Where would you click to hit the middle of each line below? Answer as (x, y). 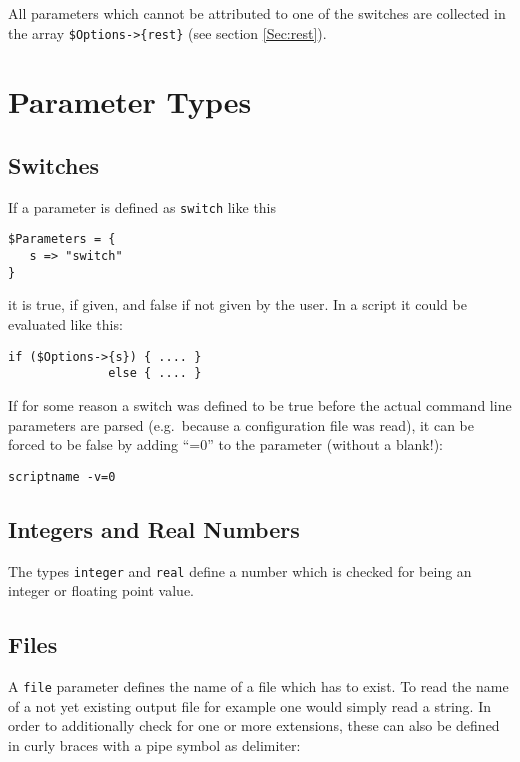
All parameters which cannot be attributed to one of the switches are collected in (257, 13)
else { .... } (155, 373)
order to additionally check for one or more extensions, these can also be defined (254, 725)
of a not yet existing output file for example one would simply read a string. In (249, 705)
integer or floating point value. (101, 590)
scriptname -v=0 (62, 476)
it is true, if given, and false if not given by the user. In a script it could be (237, 304)
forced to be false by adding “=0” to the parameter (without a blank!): (225, 444)
